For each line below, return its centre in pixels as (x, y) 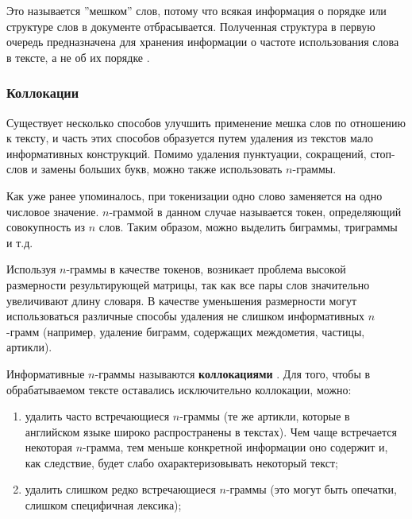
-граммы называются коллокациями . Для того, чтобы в (233, 373)
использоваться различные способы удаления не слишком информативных (186, 316)
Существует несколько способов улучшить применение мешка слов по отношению (206, 122)
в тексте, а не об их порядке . (78, 57)
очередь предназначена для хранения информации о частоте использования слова (203, 42)
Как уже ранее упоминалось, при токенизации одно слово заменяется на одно (194, 195)
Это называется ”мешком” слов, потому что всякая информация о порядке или (196, 10)
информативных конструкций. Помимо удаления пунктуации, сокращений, (187, 153)
